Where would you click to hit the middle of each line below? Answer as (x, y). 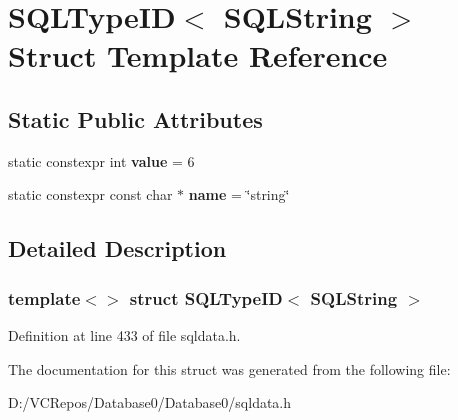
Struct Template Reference (198, 55)
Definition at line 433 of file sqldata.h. (124, 334)
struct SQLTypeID (206, 297)
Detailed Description (117, 248)
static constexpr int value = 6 (101, 160)
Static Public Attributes (135, 118)
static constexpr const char (90, 194)
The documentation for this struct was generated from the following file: (229, 368)
